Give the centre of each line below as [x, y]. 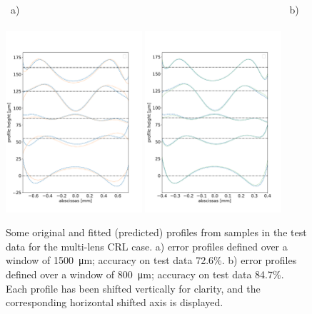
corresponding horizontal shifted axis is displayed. [115, 302]
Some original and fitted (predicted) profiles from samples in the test [156, 232]
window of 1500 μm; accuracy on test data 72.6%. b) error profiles [151, 260]
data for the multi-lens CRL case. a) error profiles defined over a [147, 246]
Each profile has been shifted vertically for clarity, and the [133, 288]
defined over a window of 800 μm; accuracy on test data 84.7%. [145, 274]
